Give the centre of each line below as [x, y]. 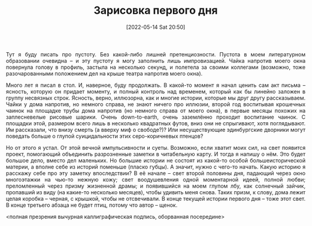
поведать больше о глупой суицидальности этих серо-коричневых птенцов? [105, 136]
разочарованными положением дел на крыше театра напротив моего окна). [104, 73]
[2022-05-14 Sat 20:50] [156, 27]
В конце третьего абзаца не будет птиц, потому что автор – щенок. [92, 205]
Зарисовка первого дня [156, 10]
